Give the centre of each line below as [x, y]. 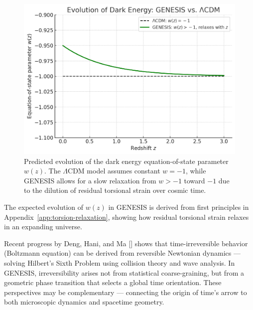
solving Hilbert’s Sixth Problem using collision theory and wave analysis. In [120, 262]
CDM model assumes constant [114, 171]
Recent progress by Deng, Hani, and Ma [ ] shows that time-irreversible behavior [126, 243]
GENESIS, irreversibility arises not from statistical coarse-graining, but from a [124, 272]
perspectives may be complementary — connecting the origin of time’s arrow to [126, 292]
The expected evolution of [44, 207]
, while [196, 171]
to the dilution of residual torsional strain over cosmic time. [115, 190]
